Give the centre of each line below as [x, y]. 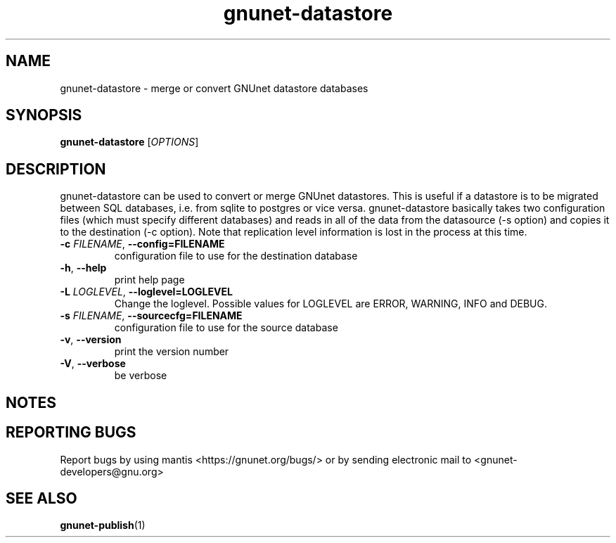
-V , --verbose [93, 364]
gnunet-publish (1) [103, 525]
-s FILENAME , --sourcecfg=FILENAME [151, 316]
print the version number [172, 352]
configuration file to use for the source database [226, 328]
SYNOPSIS [44, 115]
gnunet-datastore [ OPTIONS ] [129, 142]
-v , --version [91, 340]
